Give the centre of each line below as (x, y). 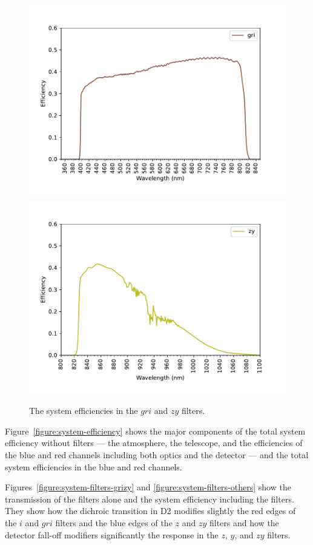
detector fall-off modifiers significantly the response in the (112, 534)
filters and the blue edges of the (114, 522)
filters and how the (244, 522)
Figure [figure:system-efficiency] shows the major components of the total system (155, 431)
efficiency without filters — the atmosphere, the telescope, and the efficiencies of (154, 443)
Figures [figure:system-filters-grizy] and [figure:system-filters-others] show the (148, 487)
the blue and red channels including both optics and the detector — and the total (157, 454)
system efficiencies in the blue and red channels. (94, 466)
